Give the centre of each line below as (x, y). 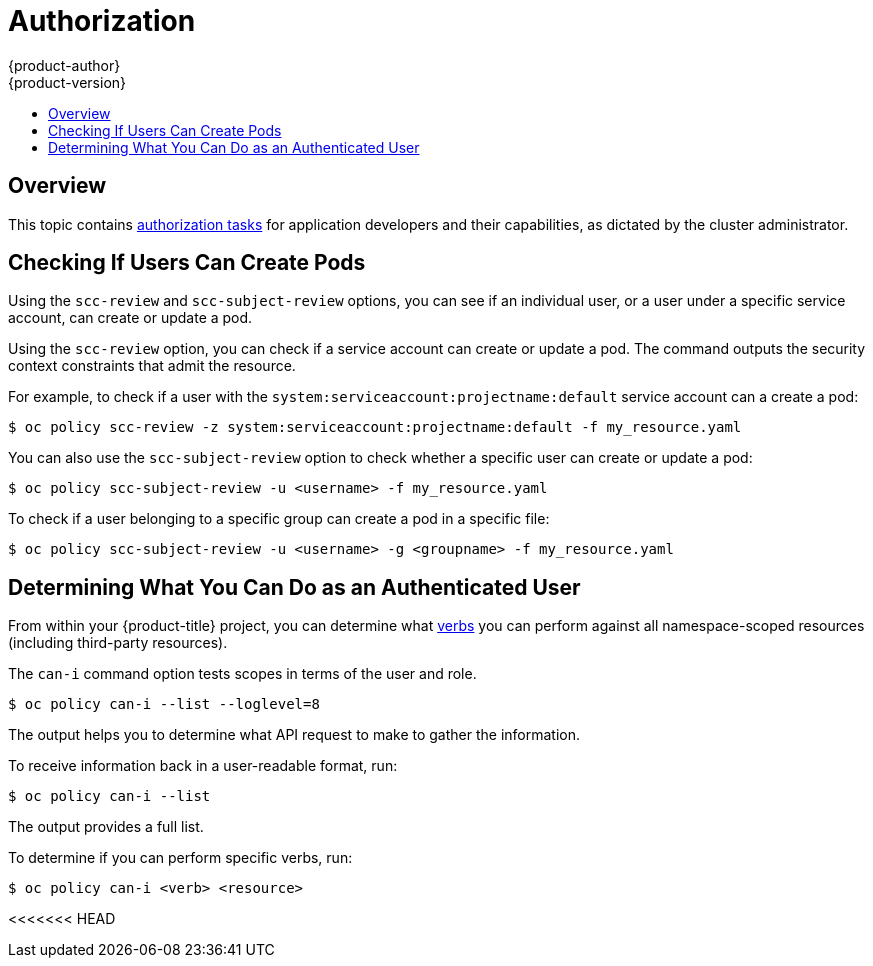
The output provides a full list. (106, 827)
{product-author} (64, 65)
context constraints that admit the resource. (152, 366)
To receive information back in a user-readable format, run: (203, 766)
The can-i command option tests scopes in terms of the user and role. (242, 674)
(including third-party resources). (118, 643)
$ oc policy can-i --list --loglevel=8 (164, 704)
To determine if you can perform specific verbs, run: (180, 858)
